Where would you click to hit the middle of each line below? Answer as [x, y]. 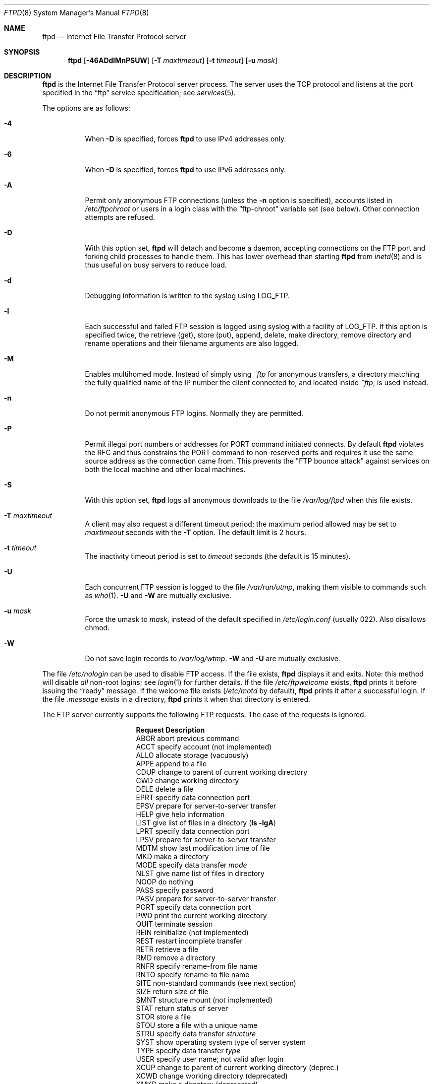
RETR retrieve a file [167, 949]
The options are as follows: [86, 108]
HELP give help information [180, 814]
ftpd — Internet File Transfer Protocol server [114, 36]
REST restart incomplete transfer [189, 941]
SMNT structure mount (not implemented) [204, 1000]
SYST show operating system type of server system [221, 1042]
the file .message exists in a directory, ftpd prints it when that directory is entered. [176, 699]
